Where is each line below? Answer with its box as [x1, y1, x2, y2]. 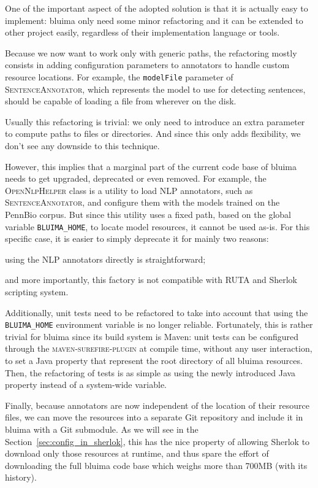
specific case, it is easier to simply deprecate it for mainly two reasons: [5, 232, 269, 245]
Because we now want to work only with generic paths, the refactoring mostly [5, 46, 297, 59]
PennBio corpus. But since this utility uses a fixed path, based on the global [5, 207, 291, 220]
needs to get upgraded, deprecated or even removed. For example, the [5, 172, 267, 185]
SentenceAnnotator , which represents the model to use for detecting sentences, [5, 82, 306, 95]
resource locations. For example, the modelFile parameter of [5, 70, 233, 83]
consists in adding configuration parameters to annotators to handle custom [5, 58, 290, 71]
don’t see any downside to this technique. [5, 139, 160, 152]
